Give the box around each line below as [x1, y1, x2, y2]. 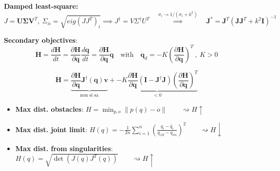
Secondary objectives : [4, 34, 78, 45]
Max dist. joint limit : [15, 124, 88, 134]
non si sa [80, 92, 99, 98]
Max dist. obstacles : [15, 103, 84, 114]
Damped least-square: [4, 1, 78, 11]
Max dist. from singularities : [15, 143, 113, 153]
